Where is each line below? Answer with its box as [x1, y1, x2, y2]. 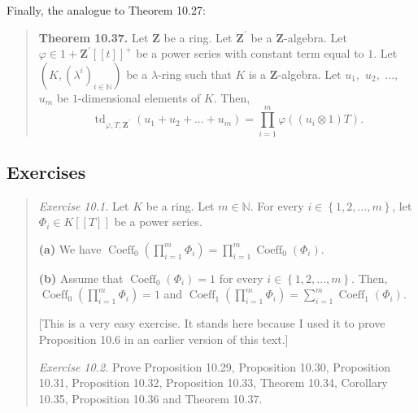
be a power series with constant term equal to [136, 45, 364, 62]
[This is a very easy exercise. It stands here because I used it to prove [38, 315, 385, 332]
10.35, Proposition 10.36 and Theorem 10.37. [38, 389, 263, 406]
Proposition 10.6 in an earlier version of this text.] [38, 331, 289, 348]
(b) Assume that [38, 269, 124, 286]
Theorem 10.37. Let [38, 28, 149, 46]
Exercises [7, 159, 86, 184]
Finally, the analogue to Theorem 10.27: [7, 2, 206, 18]
